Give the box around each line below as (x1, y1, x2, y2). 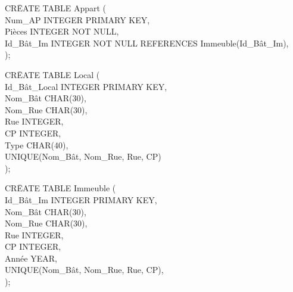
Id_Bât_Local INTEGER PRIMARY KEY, (5, 80, 167, 92)
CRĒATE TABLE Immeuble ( (5, 182, 116, 194)
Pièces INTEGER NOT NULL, (5, 25, 119, 38)
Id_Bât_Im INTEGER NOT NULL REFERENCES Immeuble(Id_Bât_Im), (5, 36, 289, 49)
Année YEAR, (5, 251, 57, 264)
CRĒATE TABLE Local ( (5, 68, 100, 80)
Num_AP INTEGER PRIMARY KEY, (5, 13, 150, 26)
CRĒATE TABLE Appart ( (5, 2, 107, 14)
